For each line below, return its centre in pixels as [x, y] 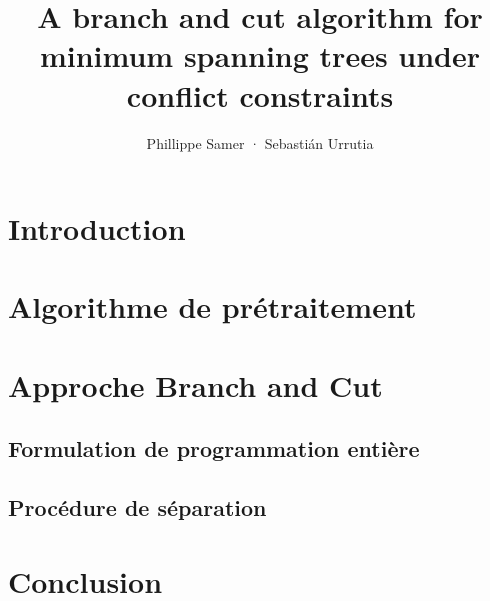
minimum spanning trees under [260, 55]
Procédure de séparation [137, 507]
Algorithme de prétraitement [212, 306]
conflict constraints [260, 94]
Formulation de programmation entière [214, 448]
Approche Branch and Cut [195, 384]
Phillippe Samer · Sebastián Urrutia [260, 142]
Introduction [97, 228]
